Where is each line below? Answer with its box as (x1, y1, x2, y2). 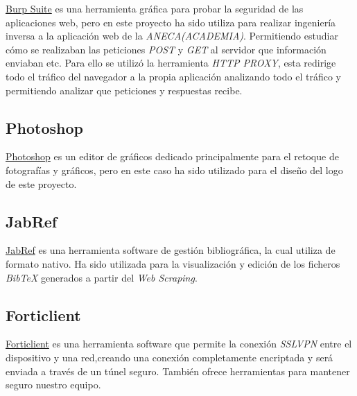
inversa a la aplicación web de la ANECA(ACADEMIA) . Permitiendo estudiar (6, 28, 338, 43)
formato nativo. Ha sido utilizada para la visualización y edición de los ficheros (6, 256, 340, 270)
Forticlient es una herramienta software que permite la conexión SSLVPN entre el (6, 336, 352, 351)
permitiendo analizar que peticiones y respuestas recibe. (6, 83, 243, 97)
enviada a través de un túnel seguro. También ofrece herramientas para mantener (6, 363, 350, 378)
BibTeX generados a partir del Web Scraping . (6, 270, 198, 284)
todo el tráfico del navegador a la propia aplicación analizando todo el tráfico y (6, 69, 341, 83)
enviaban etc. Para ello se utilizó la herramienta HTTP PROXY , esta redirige (6, 55, 336, 70)
